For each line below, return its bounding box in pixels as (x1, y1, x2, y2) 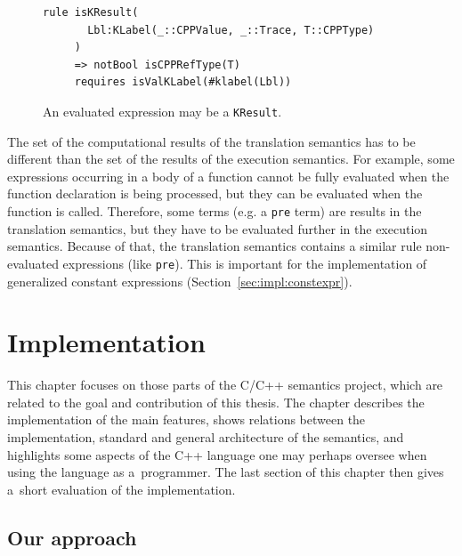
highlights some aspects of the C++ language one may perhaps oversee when (7, 445, 427, 463)
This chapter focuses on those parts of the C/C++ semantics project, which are (7, 375, 443, 394)
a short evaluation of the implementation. (7, 479, 236, 498)
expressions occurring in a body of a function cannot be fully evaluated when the (7, 166, 450, 185)
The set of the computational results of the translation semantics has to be (7, 132, 416, 150)
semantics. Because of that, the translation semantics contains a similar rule (7, 237, 422, 255)
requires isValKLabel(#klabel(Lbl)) (74, 76, 292, 89)
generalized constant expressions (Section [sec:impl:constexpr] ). (7, 271, 353, 290)
